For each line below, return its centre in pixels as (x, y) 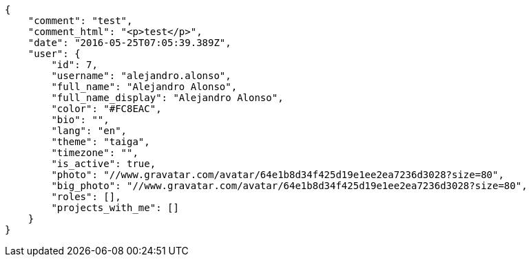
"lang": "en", (89, 131)
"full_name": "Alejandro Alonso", (144, 87)
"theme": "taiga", (101, 142)
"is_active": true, (104, 164)
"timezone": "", (95, 153)
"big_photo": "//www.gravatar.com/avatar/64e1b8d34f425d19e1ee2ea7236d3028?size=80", (289, 186)
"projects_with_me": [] (115, 208)
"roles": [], (86, 197)
